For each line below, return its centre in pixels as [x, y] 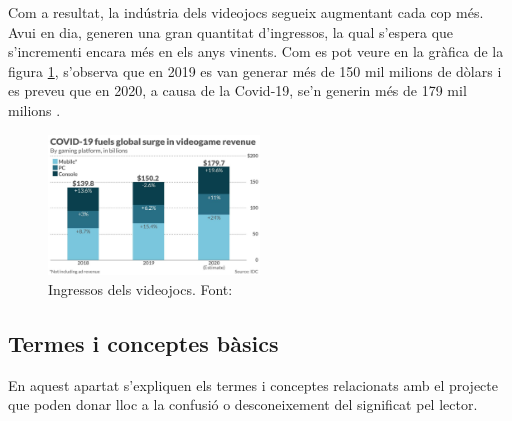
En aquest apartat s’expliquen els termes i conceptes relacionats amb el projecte [253, 384]
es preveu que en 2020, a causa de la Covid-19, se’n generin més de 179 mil [237, 90]
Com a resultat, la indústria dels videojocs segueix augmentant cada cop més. [246, 12]
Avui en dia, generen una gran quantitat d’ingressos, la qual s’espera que [231, 31]
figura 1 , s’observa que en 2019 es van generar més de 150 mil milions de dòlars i [255, 70]
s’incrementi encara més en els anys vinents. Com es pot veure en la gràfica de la [256, 51]
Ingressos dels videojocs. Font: [140, 288]
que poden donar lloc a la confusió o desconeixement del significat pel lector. [243, 404]
